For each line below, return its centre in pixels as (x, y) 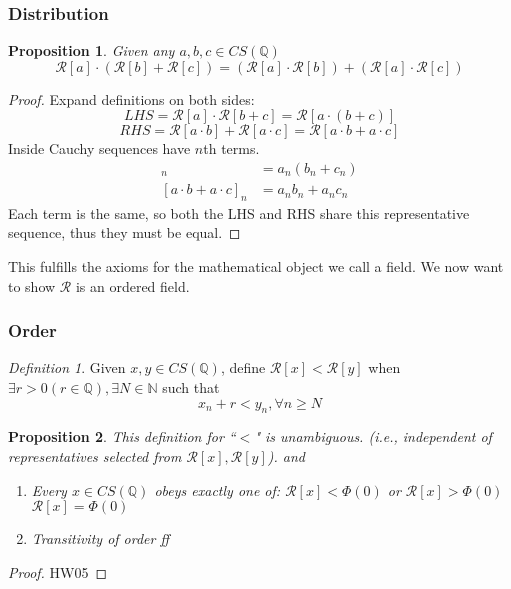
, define (243, 367)
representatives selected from (95, 456)
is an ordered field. (132, 285)
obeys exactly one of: (217, 489)
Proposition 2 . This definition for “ (122, 436)
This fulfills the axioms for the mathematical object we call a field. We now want (256, 266)
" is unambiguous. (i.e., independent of (373, 436)
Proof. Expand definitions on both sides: (131, 98)
